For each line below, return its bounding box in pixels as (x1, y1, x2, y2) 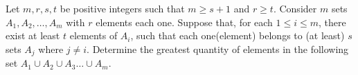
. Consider (273, 1, 317, 15)
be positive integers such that (60, 1, 185, 15)
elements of (69, 28, 118, 43)
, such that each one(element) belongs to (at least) (130, 28, 345, 43)
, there (319, 14, 346, 29)
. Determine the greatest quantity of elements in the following (87, 41, 349, 56)
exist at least (6, 28, 60, 43)
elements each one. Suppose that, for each (96, 14, 273, 29)
